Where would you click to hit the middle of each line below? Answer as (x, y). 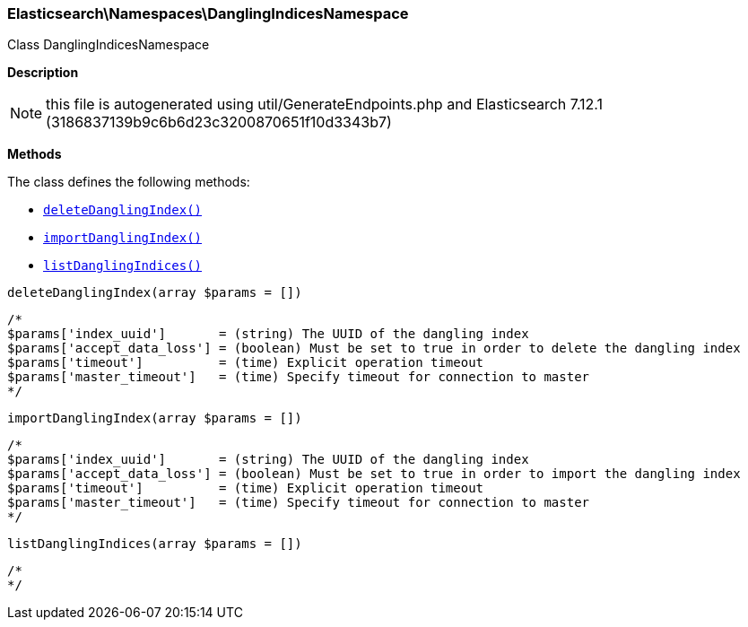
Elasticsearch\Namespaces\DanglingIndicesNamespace (208, 13)
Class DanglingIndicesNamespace (109, 45)
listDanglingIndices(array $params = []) (155, 544)
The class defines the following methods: (129, 182)
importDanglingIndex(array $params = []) (155, 418)
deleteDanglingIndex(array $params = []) (155, 293)
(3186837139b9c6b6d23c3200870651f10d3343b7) (219, 122)
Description (43, 73)
